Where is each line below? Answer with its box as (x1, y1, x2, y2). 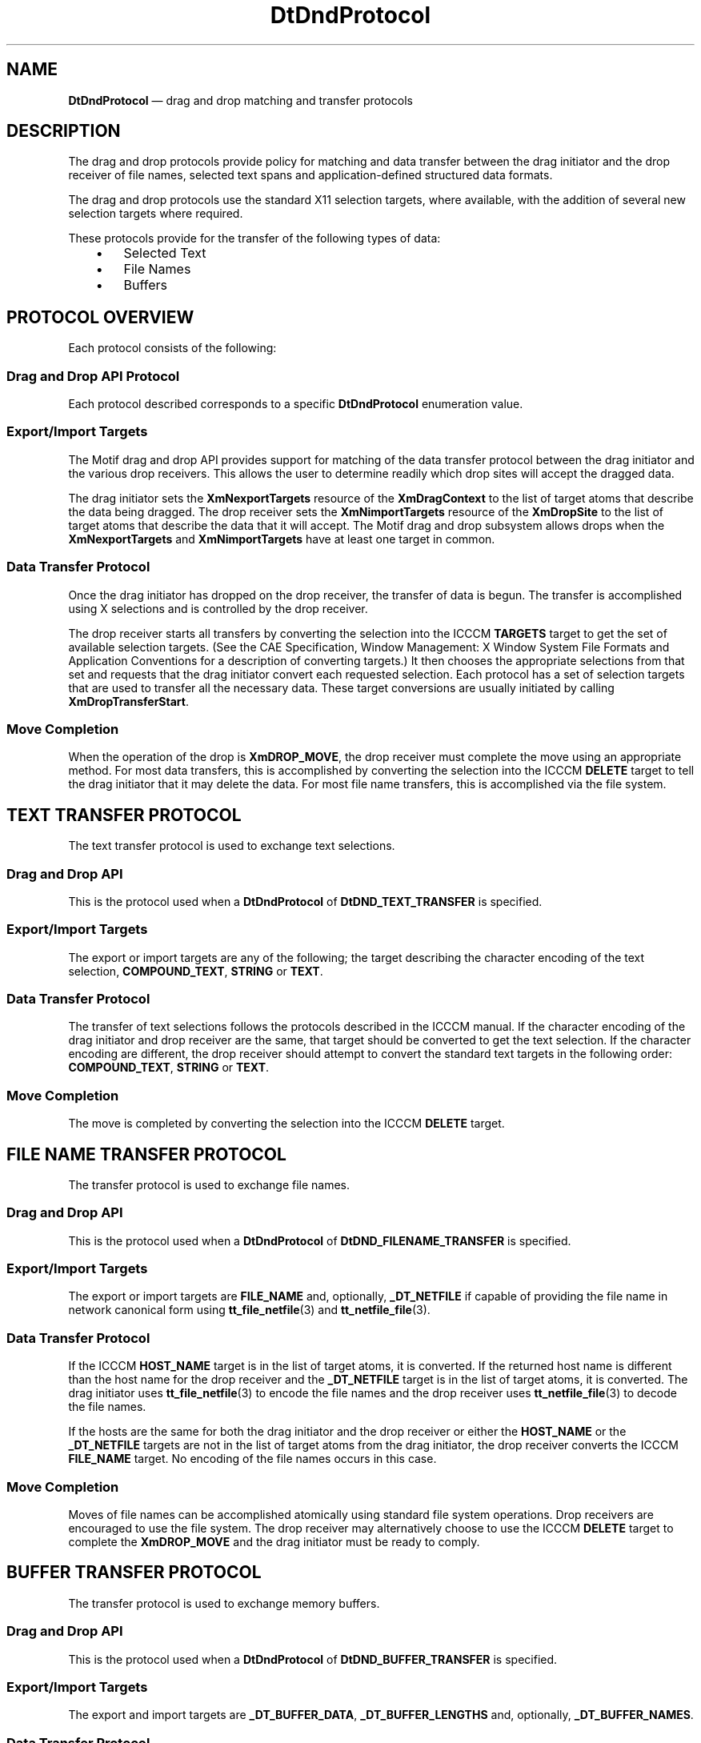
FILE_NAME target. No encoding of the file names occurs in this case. (68, 1452, 437, 1466)
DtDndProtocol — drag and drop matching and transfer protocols (68, 93, 413, 107)
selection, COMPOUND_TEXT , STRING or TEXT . (68, 964, 323, 978)
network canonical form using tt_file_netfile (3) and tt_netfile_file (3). (68, 1303, 431, 1317)
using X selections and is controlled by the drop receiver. (68, 601, 368, 615)
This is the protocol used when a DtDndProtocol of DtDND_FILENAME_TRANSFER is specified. (68, 1233, 571, 1248)
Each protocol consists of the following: (68, 341, 277, 355)
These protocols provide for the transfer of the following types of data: (68, 231, 441, 246)
